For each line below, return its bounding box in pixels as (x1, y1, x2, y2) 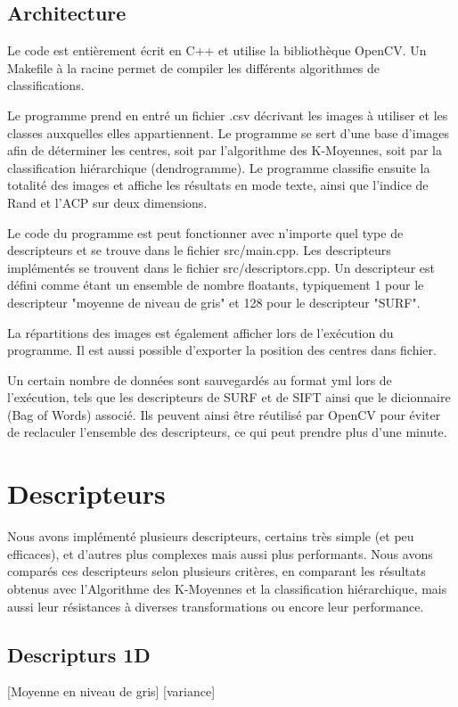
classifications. (7, 76, 85, 95)
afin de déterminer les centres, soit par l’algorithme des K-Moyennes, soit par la (7, 141, 442, 160)
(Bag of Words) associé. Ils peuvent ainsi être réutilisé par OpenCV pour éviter (7, 405, 441, 423)
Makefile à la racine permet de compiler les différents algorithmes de (7, 58, 380, 77)
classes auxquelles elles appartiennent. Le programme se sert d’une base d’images (7, 123, 450, 142)
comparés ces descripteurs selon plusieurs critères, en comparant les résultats (7, 562, 426, 580)
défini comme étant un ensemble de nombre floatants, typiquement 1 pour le (7, 275, 424, 294)
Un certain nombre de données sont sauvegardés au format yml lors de (7, 370, 392, 389)
